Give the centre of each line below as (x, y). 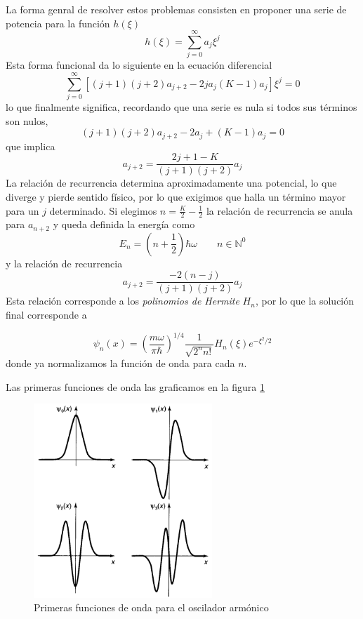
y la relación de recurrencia (64, 263)
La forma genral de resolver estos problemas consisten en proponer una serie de (176, 9)
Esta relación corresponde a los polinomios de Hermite (123, 301)
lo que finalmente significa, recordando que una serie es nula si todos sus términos (181, 107)
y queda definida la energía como (124, 224)
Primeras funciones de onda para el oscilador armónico (151, 607)
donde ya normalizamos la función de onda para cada (120, 363)
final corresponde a (46, 315)
